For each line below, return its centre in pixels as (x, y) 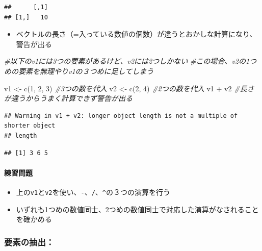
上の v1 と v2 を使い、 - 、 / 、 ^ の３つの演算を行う (93, 192)
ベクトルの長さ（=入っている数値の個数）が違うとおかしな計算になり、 (136, 34)
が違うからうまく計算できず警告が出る (68, 98)
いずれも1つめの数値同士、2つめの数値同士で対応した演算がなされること (137, 209)
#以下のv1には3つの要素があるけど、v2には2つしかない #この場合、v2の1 (127, 61)
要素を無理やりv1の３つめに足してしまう (86, 71)
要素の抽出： (29, 242)
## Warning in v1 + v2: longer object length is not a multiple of (121, 116)
